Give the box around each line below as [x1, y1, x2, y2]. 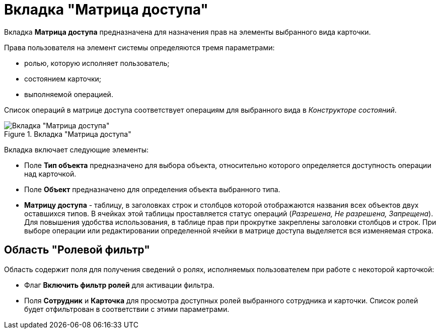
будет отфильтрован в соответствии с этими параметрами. [24, 304, 230, 313]
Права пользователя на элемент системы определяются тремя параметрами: [4, 43, 275, 52]
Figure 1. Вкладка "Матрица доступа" [4, 129, 131, 138]
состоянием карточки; [24, 74, 101, 83]
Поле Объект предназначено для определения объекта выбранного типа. [24, 185, 280, 194]
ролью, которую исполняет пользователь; [24, 58, 170, 67]
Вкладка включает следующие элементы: [4, 145, 149, 154]
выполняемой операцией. [24, 90, 113, 99]
